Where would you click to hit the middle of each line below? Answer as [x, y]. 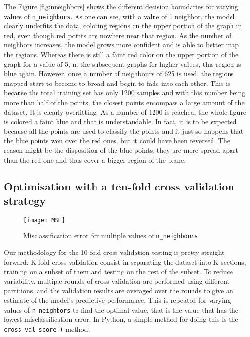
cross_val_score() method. [47, 328]
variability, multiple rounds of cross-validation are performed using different [117, 281]
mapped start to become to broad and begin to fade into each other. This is [117, 83]
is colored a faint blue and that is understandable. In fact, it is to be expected [120, 121]
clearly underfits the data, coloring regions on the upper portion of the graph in [123, 26]
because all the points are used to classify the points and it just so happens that [124, 131]
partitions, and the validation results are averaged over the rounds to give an [119, 290]
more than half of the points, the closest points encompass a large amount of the [124, 102]
